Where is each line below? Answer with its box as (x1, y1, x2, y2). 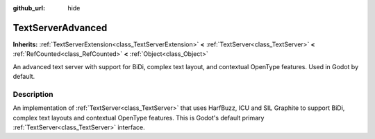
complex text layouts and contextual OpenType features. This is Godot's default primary (12, 113, 265, 122)
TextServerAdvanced (12, 21, 108, 34)
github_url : (12, 4, 45, 12)
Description (12, 89, 53, 99)
